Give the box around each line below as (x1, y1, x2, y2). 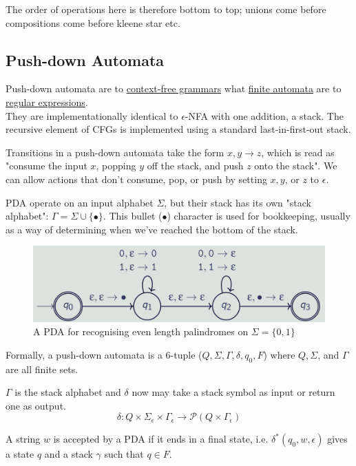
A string (6, 432, 41, 446)
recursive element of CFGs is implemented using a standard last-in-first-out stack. (6, 122, 351, 136)
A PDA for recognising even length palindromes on (33, 324, 249, 339)
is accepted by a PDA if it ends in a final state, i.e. (53, 432, 269, 446)
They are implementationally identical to (6, 108, 178, 123)
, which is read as (261, 145, 335, 159)
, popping (96, 158, 136, 173)
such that (104, 447, 144, 461)
